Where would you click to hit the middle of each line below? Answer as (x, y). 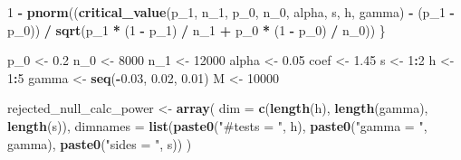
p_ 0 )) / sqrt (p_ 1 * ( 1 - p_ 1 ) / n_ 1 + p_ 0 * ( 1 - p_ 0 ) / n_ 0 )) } (197, 29)
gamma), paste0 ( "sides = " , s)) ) (100, 143)
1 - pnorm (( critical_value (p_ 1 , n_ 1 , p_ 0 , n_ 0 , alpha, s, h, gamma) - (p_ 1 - (231, 12)
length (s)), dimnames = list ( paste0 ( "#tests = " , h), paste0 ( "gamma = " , (217, 125)
